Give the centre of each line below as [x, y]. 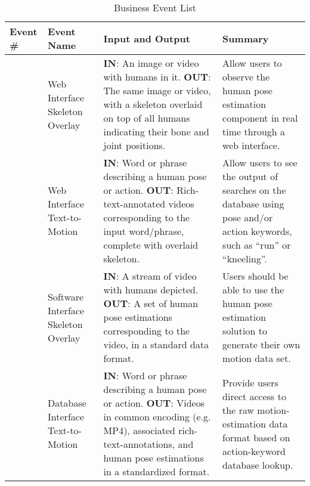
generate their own [261, 344]
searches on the [254, 190]
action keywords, [257, 231]
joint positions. [134, 145]
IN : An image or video [151, 63]
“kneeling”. [245, 259]
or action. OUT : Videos [154, 403]
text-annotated [134, 204]
